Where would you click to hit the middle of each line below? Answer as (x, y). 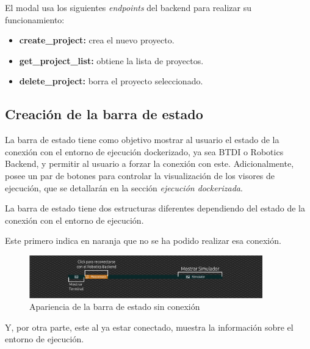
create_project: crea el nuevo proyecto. (97, 40)
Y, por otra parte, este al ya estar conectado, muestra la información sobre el (149, 327)
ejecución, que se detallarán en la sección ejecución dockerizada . (124, 187)
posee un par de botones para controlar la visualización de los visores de (140, 175)
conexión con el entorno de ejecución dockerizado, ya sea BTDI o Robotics (144, 151)
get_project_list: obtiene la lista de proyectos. (111, 60)
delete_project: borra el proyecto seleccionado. (111, 81)
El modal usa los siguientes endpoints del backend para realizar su (128, 7)
